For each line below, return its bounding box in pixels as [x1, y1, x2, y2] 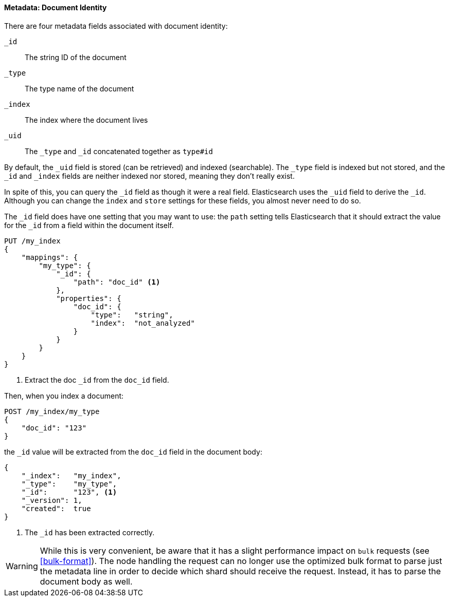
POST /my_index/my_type [4, 407, 100, 416]
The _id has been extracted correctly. [25, 528, 155, 537]
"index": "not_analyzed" [91, 318, 195, 327]
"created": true [21, 504, 91, 513]
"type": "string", [91, 310, 173, 319]
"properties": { [56, 294, 121, 303]
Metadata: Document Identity [4, 3, 107, 12]
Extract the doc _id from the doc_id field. [25, 375, 169, 384]
